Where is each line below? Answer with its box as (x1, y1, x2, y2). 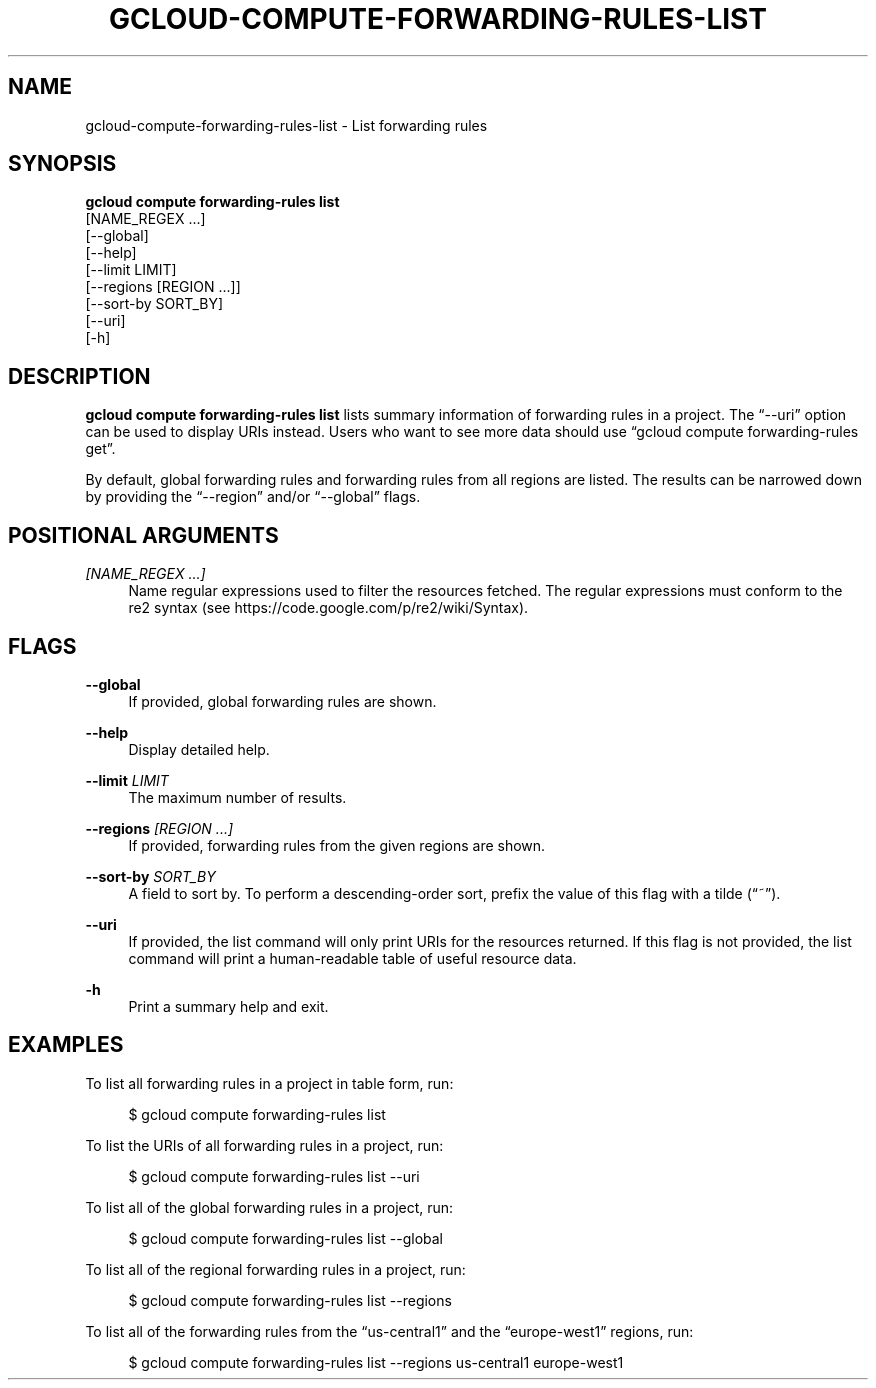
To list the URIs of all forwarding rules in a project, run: (85, 1136, 444, 1154)
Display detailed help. (128, 740, 270, 758)
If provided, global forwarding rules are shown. (128, 692, 437, 710)
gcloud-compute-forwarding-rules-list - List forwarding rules (85, 116, 488, 134)
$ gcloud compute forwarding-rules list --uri (128, 1167, 420, 1185)
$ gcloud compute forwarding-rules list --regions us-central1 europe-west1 (128, 1353, 624, 1371)
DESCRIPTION (8, 363, 151, 389)
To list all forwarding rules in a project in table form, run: (85, 1074, 454, 1092)
